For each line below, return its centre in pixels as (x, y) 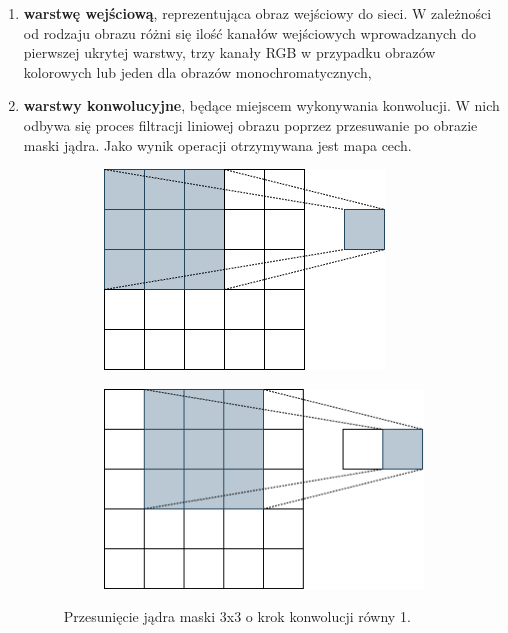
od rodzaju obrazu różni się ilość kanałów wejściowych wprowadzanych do (250, 32)
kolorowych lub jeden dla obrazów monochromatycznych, (197, 71)
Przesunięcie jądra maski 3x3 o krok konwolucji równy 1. (237, 616)
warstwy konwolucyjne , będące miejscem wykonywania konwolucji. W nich (261, 105)
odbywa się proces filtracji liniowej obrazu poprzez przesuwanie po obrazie (250, 124)
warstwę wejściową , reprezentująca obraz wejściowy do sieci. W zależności (257, 13)
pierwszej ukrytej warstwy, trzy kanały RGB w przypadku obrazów (229, 52)
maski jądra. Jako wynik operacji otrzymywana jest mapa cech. (217, 144)
